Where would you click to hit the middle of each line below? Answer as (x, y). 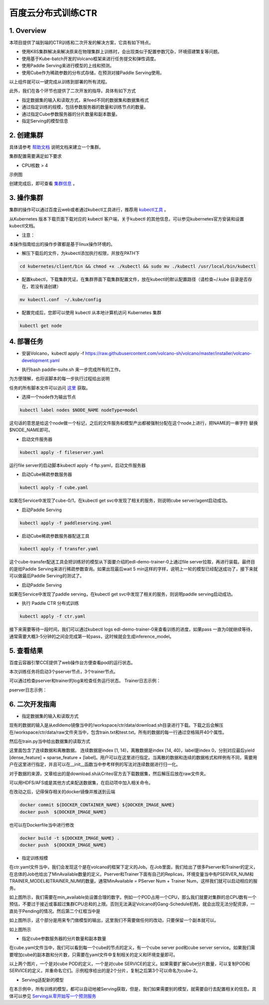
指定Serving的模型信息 (45, 121)
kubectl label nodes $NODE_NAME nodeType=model (79, 410)
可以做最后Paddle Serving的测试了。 (47, 576)
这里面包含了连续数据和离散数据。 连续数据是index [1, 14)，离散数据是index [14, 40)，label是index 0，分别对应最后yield (132, 750)
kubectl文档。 (23, 226)
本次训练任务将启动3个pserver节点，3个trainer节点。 (64, 671)
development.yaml (41, 360)
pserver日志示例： (28, 690)
